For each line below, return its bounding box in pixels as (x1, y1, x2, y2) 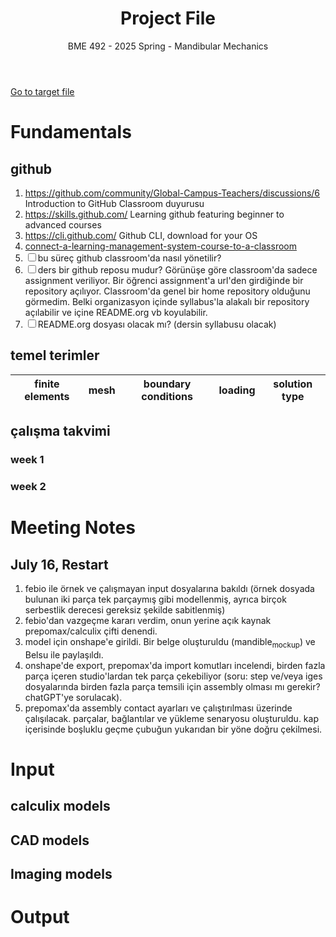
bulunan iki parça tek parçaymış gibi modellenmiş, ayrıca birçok (24, 593, 287, 605)
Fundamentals (10, 121, 132, 144)
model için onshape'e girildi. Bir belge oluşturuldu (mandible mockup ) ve (24, 635, 316, 650)
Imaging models (10, 866, 113, 883)
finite (34, 377, 60, 391)
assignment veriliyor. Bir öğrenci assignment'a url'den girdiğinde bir (24, 274, 304, 286)
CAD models (10, 832, 90, 849)
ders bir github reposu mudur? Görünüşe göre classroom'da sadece (37, 263, 318, 276)
